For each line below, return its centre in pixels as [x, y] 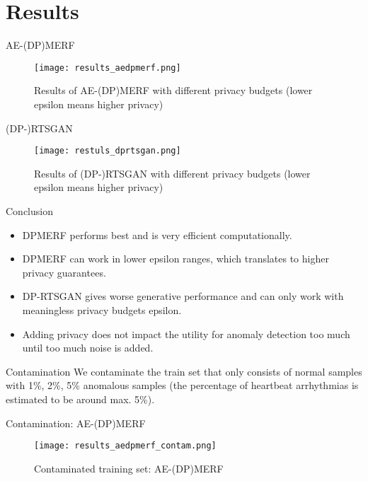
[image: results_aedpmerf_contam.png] [125, 446]
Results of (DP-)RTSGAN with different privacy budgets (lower [172, 173]
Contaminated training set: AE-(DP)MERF [129, 468]
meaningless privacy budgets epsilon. [102, 309]
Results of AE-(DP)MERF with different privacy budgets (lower [173, 90]
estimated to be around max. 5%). [80, 399]
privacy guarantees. [64, 272]
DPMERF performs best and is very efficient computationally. [157, 234]
